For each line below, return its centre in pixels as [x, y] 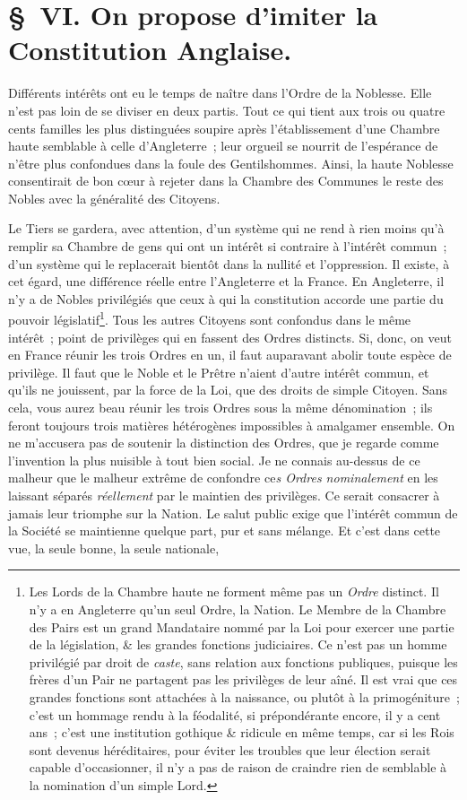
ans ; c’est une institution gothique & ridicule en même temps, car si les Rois [242, 732]
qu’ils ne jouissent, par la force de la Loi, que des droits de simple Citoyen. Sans [228, 390]
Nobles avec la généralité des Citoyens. [114, 198]
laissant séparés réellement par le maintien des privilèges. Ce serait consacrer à [224, 496]
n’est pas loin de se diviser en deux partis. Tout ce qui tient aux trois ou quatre [227, 110]
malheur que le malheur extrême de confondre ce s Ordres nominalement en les [223, 478]
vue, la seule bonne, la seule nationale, [114, 548]
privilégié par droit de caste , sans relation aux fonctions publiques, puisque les [243, 661]
